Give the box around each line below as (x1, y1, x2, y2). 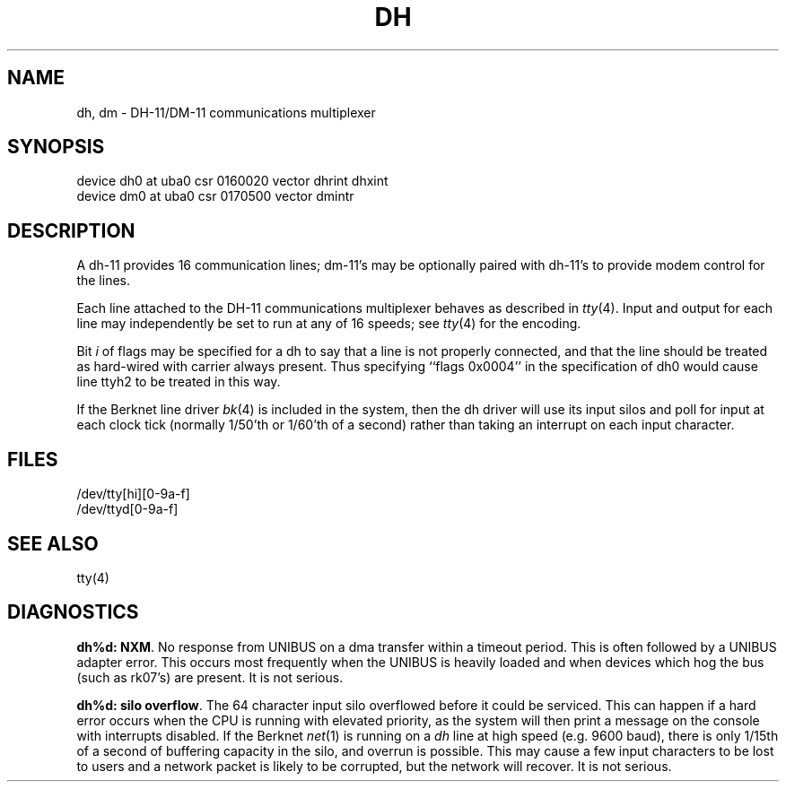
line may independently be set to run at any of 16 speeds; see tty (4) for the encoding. (76, 316, 581, 332)
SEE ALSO (7, 532, 99, 555)
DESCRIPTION (7, 219, 135, 242)
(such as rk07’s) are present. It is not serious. (76, 669, 344, 685)
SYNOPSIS (7, 135, 105, 159)
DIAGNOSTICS (7, 601, 139, 624)
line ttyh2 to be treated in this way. (76, 374, 281, 390)
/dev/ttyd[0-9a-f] (76, 501, 179, 517)
